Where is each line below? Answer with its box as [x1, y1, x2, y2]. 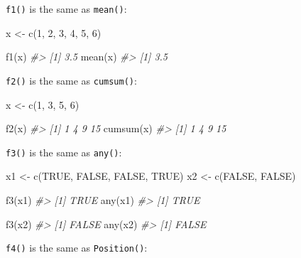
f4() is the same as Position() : [6, 240, 148, 255]
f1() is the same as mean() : [6, 1, 127, 16]
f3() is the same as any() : [6, 144, 122, 159]
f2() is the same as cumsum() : [6, 72, 137, 87]
